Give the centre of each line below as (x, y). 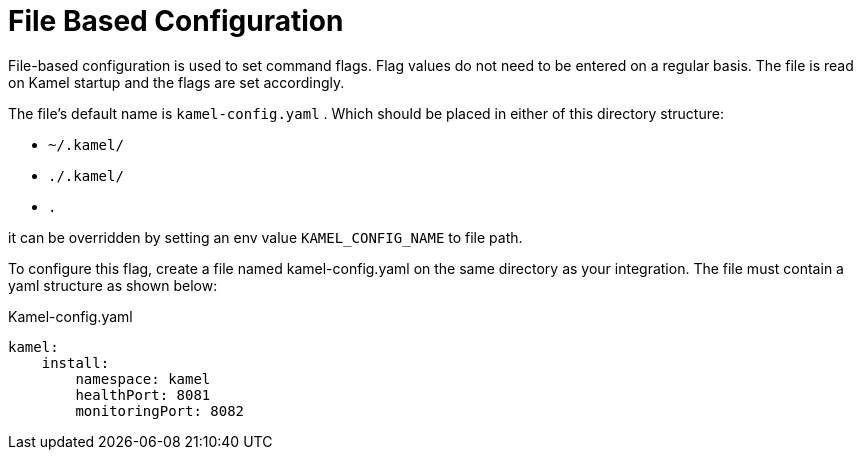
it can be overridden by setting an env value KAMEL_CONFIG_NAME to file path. (265, 237)
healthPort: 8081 (143, 394)
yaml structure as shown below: (113, 285)
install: (75, 362)
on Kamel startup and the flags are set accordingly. (176, 82)
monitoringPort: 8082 (160, 410)
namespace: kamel (143, 378)
